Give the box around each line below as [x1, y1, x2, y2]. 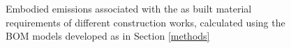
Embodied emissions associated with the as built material [6, 1, 252, 15]
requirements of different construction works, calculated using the [6, 15, 285, 29]
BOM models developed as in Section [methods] [6, 29, 210, 43]
